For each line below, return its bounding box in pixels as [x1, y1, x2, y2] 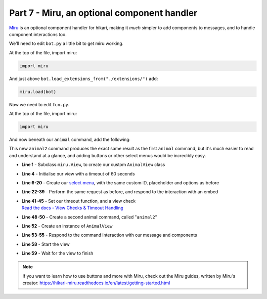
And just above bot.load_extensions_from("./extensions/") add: [9, 76, 158, 82]
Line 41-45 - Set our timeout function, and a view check [21, 198, 136, 204]
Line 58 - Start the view [21, 241, 70, 247]
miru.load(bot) [19, 89, 56, 94]
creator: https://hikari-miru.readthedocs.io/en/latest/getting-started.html [22, 280, 170, 286]
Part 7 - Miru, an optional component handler [9, 7, 198, 18]
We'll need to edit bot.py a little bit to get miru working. [9, 41, 124, 46]
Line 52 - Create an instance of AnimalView [21, 223, 113, 229]
